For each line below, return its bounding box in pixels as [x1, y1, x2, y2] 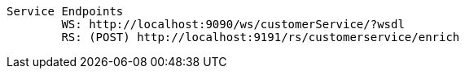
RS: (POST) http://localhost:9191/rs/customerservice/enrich [61, 31, 460, 44]
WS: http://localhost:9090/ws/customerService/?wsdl [61, 18, 405, 31]
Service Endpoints [7, 5, 124, 18]
